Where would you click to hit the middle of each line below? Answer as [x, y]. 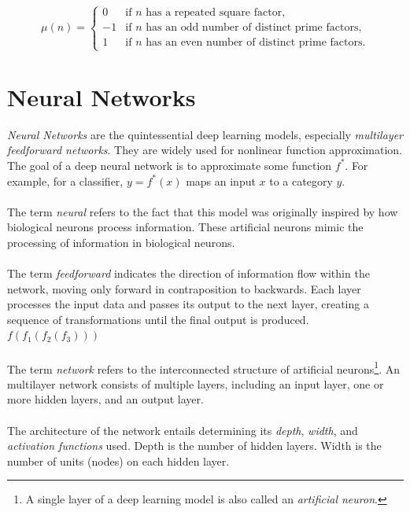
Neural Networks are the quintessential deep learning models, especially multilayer [205, 134]
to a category [301, 180]
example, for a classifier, [65, 180]
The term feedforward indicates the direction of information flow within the [188, 273]
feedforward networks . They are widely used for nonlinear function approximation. [205, 150]
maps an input [221, 180]
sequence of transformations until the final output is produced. [158, 319]
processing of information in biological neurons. [121, 242]
